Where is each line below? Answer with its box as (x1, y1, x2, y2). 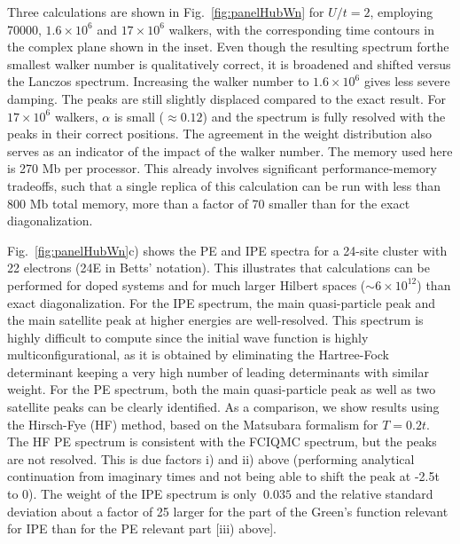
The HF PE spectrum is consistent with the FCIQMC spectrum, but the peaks (7, 432, 437, 451)
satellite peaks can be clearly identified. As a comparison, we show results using (7, 398, 440, 416)
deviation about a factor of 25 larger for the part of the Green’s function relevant (7, 501, 448, 520)
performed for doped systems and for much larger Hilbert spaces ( (7, 275, 366, 294)
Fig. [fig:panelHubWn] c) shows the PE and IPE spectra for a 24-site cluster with (7, 240, 448, 259)
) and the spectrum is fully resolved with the (202, 106, 446, 125)
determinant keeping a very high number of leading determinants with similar (7, 362, 429, 381)
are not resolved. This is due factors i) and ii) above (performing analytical (7, 449, 415, 468)
